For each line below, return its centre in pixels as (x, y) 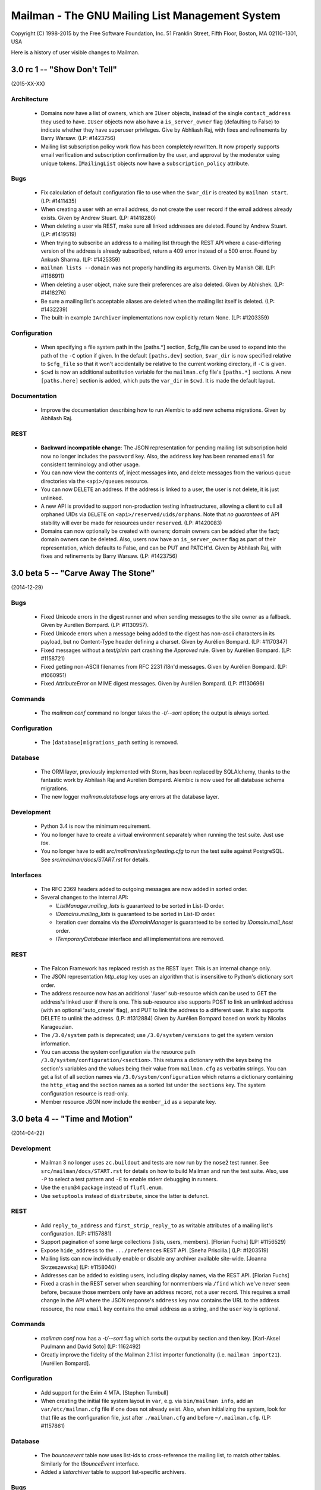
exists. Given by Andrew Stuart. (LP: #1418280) (98, 218)
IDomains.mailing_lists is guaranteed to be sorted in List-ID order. (136, 914)
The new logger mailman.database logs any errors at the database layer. (130, 797)
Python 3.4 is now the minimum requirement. (96, 826)
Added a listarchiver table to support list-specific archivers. (114, 1472)
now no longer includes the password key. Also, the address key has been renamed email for (158, 456)
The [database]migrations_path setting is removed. (109, 743)
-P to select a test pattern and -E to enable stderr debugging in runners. (129, 1179)
